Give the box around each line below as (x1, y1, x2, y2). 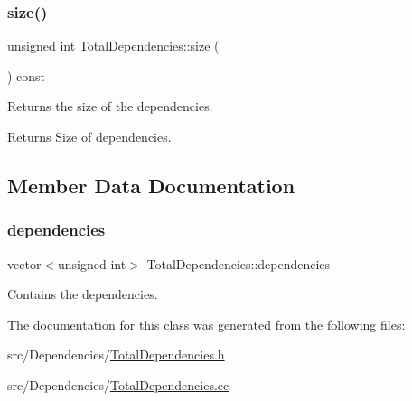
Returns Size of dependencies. (7, 127, 172, 145)
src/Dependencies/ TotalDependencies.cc (7, 375, 229, 394)
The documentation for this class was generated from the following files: (7, 314, 406, 333)
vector (7, 254, 42, 273)
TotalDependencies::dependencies (146, 254, 331, 273)
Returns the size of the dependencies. (7, 97, 213, 116)
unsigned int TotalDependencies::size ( (7, 36, 220, 55)
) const (7, 66, 46, 85)
